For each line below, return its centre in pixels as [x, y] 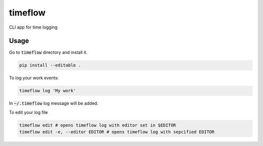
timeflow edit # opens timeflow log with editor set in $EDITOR [98, 125]
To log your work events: [34, 78]
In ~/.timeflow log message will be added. [54, 103]
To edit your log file [28, 112]
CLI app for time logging [33, 27]
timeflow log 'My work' [48, 91]
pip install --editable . [50, 65]
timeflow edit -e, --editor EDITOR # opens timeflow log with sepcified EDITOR [117, 132]
